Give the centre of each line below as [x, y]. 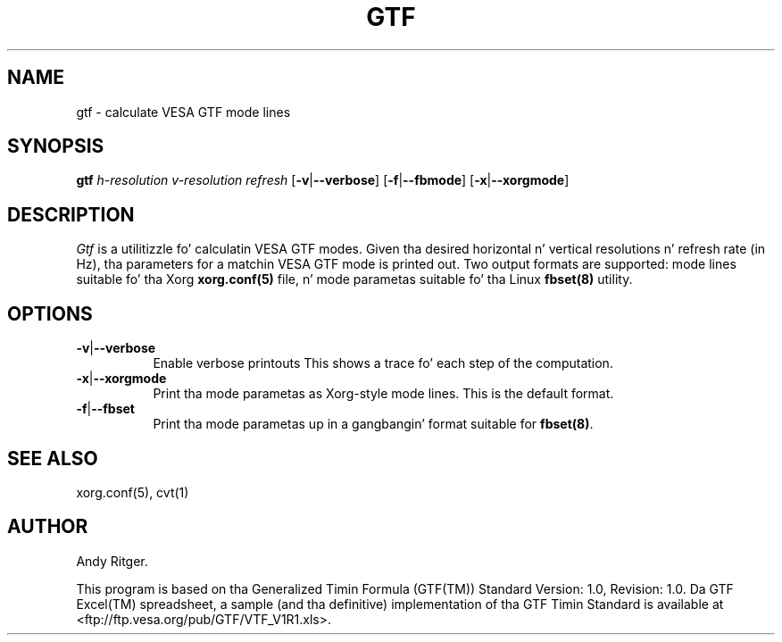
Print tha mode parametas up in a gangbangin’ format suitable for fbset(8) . [373, 424]
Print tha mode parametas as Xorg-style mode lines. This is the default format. [383, 394]
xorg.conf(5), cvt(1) [133, 492]
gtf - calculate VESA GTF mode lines [183, 112]
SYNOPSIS [56, 146]
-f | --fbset [105, 409]
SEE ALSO [53, 458]
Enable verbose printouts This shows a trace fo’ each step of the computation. [383, 363]
